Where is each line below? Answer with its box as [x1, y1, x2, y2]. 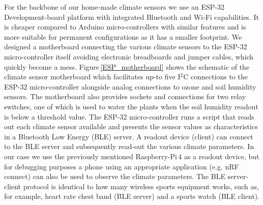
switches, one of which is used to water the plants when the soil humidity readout [4, 101, 258, 111]
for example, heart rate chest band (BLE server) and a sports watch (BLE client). [4, 191, 260, 201]
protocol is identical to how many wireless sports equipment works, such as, [23, 181, 259, 191]
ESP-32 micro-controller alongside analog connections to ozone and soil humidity [4, 81, 256, 92]
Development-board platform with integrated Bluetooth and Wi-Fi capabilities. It [4, 11, 259, 22]
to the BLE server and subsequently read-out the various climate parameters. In [4, 141, 254, 152]
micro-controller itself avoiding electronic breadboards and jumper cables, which [4, 51, 254, 62]
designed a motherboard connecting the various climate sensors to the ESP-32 [4, 41, 247, 52]
